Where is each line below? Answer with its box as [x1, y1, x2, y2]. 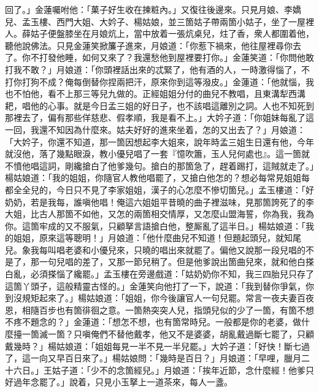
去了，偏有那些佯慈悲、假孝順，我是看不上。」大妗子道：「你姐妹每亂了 [21, 111, 306, 124]
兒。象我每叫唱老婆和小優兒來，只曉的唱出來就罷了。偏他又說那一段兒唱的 [5, 243, 306, 256]
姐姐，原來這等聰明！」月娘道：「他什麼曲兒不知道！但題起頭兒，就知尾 [13, 231, 301, 244]
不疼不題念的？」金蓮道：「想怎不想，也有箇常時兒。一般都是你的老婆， [5, 315, 293, 328]
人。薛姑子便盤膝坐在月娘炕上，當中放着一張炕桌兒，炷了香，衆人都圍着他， [5, 27, 314, 40]
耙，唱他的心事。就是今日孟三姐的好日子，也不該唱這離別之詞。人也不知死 [5, 99, 306, 112]
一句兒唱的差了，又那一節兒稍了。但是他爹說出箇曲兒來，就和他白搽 [39, 255, 314, 268]
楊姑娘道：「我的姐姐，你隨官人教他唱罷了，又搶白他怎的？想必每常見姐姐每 [5, 171, 310, 184]
